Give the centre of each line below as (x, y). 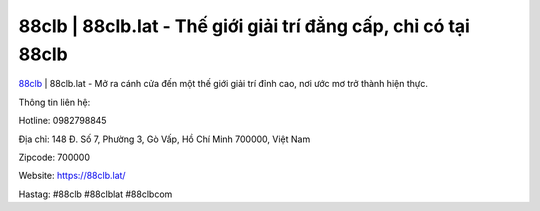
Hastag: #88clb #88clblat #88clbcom (95, 194)
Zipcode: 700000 (54, 157)
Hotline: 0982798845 (62, 121)
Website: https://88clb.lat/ (72, 176)
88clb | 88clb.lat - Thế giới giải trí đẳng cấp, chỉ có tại (244, 26)
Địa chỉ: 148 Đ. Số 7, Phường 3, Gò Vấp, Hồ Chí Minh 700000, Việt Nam (164, 139)
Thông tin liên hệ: (54, 102)
